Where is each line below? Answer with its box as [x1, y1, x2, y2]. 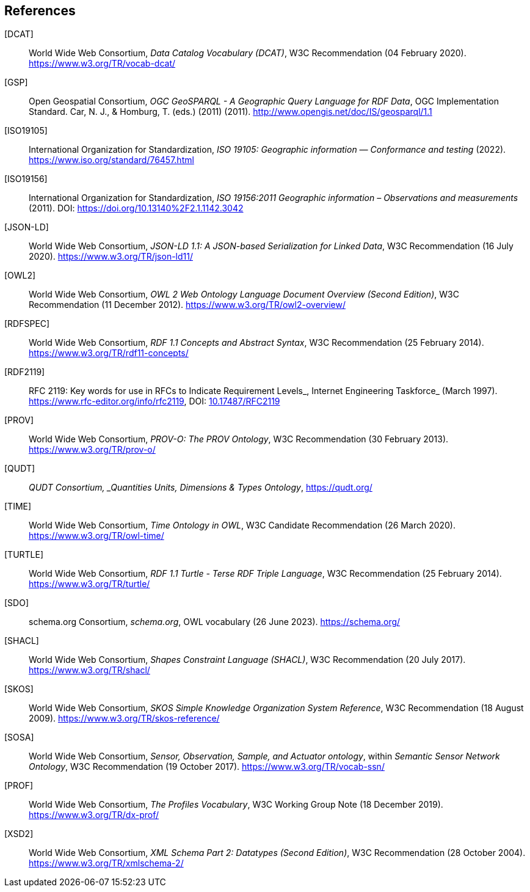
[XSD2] [4, 828, 34, 839]
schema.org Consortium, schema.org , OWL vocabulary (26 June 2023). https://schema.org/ [29, 616, 401, 627]
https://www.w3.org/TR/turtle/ [29, 579, 150, 590]
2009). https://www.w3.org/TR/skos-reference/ [29, 713, 220, 724]
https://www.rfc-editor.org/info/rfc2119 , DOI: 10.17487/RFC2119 [29, 396, 280, 407]
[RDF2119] [4, 367, 45, 378]
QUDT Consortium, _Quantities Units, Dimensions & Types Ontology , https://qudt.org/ [29, 482, 372, 493]
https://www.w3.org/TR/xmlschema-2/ [29, 858, 184, 869]
